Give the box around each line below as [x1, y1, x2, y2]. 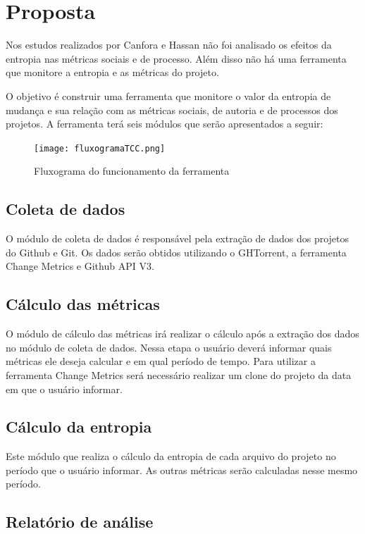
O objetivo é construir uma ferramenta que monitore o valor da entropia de [6, 88, 331, 103]
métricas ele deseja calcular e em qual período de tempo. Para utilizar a [6, 354, 316, 368]
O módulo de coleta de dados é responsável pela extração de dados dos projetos [6, 231, 349, 246]
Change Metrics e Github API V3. [6, 259, 154, 273]
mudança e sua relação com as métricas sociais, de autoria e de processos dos [6, 102, 338, 117]
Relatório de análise [6, 511, 154, 533]
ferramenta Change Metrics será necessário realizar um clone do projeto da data [6, 367, 352, 382]
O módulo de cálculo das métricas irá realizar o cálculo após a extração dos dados [6, 326, 359, 341]
